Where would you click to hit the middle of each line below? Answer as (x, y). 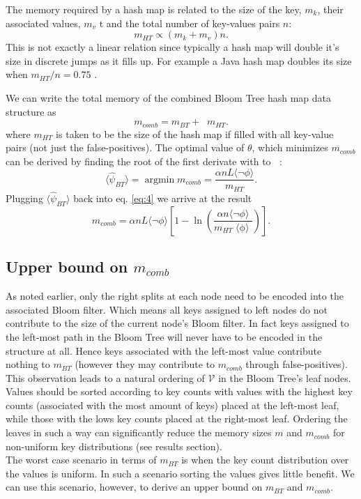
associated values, (43, 23)
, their (330, 9)
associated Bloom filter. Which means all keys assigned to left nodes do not (167, 309)
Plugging (24, 198)
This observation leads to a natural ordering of (105, 377)
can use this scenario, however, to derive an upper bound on (134, 487)
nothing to (28, 364)
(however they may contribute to (145, 364)
